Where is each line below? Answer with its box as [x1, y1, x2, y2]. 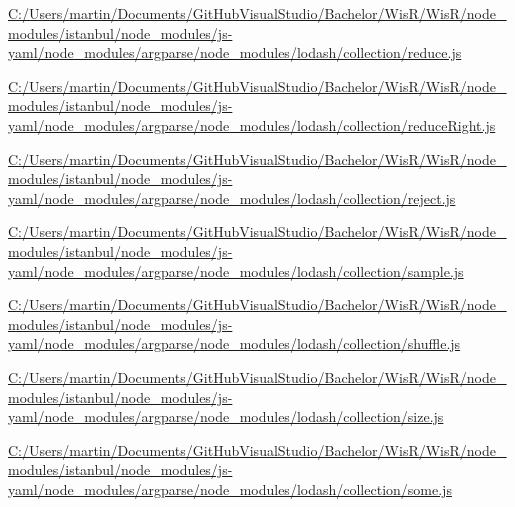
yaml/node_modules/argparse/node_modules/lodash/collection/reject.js [8, 187, 456, 208]
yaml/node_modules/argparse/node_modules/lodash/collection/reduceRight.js [8, 114, 496, 135]
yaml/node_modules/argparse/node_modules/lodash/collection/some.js [8, 478, 452, 499]
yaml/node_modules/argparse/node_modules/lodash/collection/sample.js [8, 260, 464, 281]
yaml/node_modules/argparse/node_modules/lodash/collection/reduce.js [8, 42, 462, 63]
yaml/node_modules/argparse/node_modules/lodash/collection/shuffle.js [8, 333, 461, 354]
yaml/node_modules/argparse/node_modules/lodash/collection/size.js [8, 406, 444, 427]
